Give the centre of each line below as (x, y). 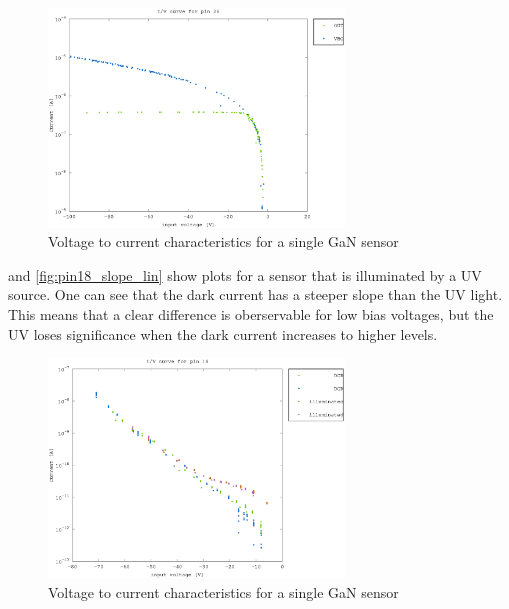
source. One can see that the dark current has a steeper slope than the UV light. (255, 294)
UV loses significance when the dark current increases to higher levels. (223, 333)
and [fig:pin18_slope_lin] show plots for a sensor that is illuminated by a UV (245, 274)
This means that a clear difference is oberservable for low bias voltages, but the (251, 314)
